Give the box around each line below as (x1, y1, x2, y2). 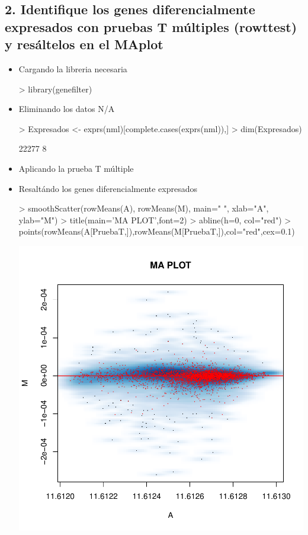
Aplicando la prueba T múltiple (18, 162, 134, 174)
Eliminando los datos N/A (18, 102, 115, 115)
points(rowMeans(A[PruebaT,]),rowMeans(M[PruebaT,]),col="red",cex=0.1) (18, 225, 295, 238)
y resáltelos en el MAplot (5, 35, 163, 53)
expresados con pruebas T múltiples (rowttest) (5, 17, 297, 36)
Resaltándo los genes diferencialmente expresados (18, 182, 198, 194)
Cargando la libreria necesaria (18, 62, 127, 75)
